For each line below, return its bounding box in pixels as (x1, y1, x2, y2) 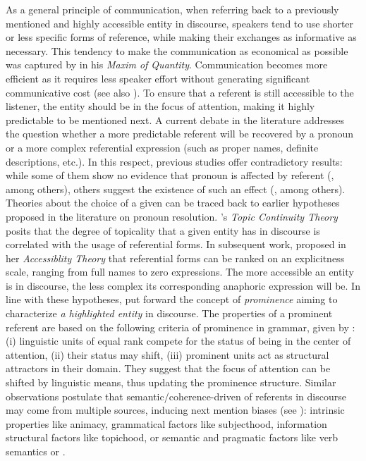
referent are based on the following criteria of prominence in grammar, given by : (6, 319, 355, 334)
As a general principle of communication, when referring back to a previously (6, 2, 339, 16)
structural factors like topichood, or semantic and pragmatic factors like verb (6, 430, 338, 445)
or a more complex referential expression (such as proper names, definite (6, 140, 319, 154)
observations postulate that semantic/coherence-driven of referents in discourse (6, 388, 346, 403)
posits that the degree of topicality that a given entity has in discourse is (6, 223, 320, 238)
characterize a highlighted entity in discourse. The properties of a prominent (6, 306, 333, 321)
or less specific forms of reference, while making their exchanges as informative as (6, 30, 357, 44)
